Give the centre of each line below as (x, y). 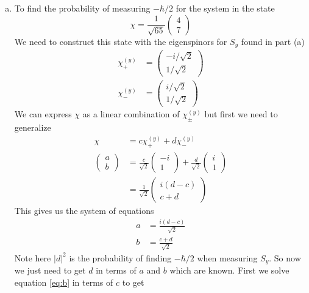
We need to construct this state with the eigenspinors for (121, 41)
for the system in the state (225, 8)
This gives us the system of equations (84, 211)
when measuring (227, 257)
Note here (33, 257)
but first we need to (241, 114)
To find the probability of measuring (82, 8)
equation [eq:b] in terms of (64, 282)
